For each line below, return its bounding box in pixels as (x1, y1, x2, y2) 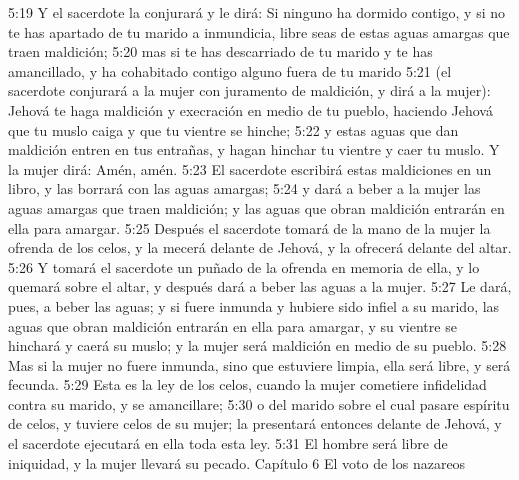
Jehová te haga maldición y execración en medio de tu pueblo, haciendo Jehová (8, 99, 493, 120)
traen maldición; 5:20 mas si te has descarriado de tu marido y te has (8, 41, 433, 62)
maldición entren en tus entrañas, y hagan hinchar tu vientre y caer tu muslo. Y (8, 139, 500, 160)
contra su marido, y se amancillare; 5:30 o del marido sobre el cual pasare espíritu (8, 393, 510, 414)
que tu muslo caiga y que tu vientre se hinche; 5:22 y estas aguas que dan (8, 119, 459, 140)
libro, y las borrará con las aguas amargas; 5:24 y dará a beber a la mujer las (8, 178, 481, 199)
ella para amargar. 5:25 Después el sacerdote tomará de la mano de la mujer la (8, 217, 491, 238)
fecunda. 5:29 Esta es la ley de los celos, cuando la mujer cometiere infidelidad (8, 374, 487, 395)
